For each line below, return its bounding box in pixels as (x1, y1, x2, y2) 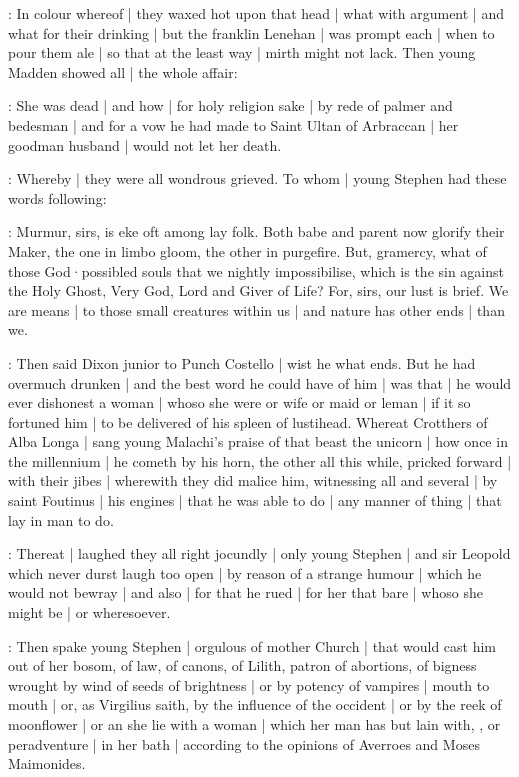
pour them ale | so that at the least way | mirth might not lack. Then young (8, 42, 476, 63)
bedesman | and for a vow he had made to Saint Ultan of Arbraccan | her (8, 114, 459, 135)
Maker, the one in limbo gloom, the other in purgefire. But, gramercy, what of (8, 240, 487, 261)
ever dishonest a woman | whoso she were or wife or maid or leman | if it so (8, 392, 471, 413)
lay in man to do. (8, 509, 114, 530)
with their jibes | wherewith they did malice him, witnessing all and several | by (8, 470, 498, 491)
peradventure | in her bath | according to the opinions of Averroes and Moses (8, 733, 480, 754)
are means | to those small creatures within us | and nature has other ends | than (8, 299, 505, 320)
